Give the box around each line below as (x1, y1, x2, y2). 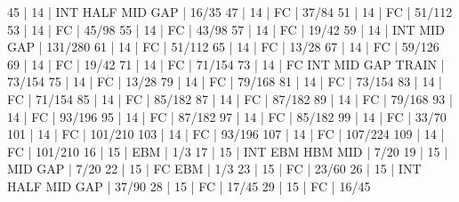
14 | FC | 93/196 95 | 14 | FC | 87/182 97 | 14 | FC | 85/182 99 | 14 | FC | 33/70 (7, 107, 447, 125)
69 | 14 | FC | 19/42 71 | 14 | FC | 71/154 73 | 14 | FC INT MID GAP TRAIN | (7, 54, 445, 73)
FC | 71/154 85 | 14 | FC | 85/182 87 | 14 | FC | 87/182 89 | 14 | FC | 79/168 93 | (7, 89, 453, 108)
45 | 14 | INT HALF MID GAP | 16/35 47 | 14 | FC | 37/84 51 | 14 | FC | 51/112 (7, 3, 453, 20)
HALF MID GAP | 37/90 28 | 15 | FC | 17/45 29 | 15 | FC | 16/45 (7, 176, 371, 195)
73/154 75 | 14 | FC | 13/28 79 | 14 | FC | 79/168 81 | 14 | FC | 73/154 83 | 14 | (7, 72, 442, 91)
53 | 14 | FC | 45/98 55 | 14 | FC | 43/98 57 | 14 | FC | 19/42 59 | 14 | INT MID (7, 20, 445, 38)
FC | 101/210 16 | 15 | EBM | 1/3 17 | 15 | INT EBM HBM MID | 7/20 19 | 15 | (7, 141, 448, 160)
